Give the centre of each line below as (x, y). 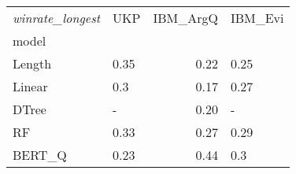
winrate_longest (57, 18)
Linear (30, 86)
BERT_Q (40, 155)
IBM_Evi (257, 18)
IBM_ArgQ (185, 18)
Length (32, 63)
